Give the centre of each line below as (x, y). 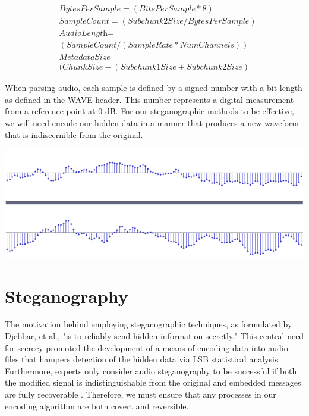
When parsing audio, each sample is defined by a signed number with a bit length (154, 88)
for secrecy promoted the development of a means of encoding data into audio (146, 347)
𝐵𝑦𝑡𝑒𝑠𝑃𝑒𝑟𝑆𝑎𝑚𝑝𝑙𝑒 (90, 9)
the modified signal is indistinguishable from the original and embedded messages (153, 382)
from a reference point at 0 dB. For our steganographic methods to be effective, (149, 111)
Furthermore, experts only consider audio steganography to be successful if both (151, 370)
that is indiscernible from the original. (74, 134)
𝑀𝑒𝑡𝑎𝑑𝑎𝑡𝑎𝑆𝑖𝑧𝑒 (85, 57)
